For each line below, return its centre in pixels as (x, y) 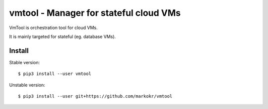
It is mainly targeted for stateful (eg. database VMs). (63, 36)
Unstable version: (27, 85)
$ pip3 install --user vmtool (55, 74)
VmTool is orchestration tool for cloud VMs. (53, 28)
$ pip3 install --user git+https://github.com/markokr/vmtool (95, 96)
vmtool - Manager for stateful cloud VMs (95, 13)
